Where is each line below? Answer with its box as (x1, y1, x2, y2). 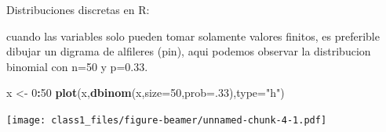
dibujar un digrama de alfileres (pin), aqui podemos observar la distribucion (6, 43, 371, 59)
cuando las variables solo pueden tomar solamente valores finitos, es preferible (6, 27, 380, 44)
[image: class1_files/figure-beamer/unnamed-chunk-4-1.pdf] (6, 114, 327, 126)
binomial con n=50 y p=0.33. (6, 58, 148, 74)
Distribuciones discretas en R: (6, 2, 150, 17)
